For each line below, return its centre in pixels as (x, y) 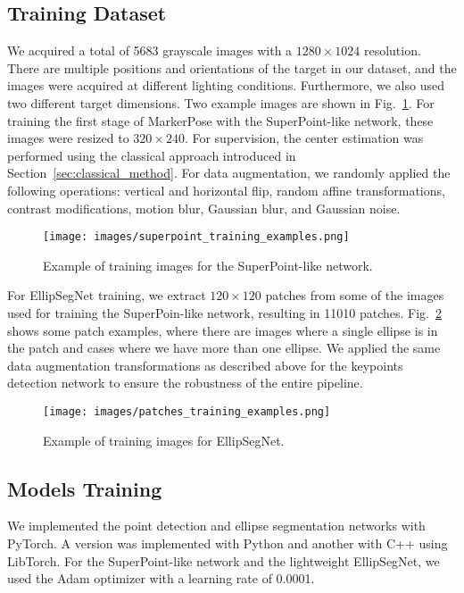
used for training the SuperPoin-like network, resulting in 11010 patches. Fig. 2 (224, 312)
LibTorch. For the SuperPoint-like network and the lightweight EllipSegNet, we (224, 560)
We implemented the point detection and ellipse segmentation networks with (216, 526)
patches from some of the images (355, 295)
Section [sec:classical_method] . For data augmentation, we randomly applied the (229, 173)
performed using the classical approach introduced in (152, 155)
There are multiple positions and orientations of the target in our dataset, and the (232, 67)
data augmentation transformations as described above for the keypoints (205, 365)
